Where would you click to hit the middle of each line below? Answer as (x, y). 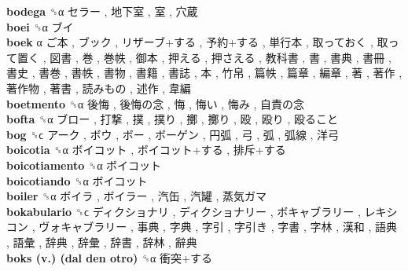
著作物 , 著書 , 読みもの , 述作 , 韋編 (99, 88)
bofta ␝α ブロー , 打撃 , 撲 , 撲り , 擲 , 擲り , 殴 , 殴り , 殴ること (173, 119)
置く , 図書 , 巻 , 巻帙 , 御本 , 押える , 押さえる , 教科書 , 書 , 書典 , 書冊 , (204, 57)
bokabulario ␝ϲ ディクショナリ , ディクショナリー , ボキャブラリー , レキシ (202, 211)
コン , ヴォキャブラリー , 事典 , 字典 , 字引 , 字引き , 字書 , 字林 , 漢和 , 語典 (202, 227)
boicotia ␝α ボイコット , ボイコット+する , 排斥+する (146, 150)
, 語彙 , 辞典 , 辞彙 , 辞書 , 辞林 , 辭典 (102, 242)
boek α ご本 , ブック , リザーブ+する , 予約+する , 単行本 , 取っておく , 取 (197, 42)
